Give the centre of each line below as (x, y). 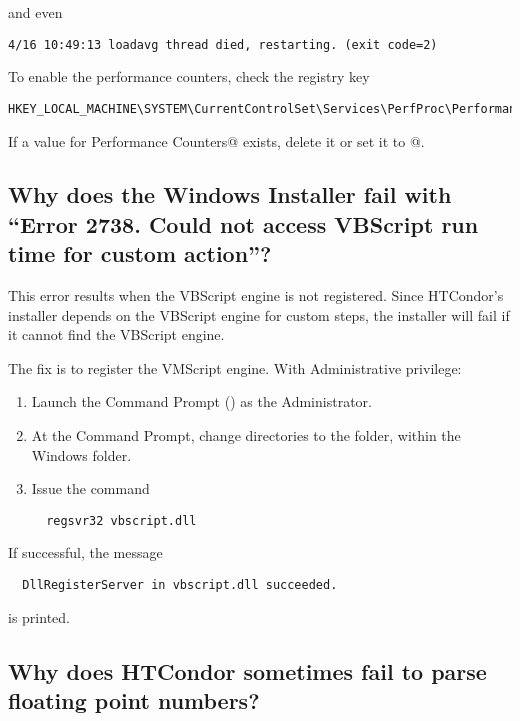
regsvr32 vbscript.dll (121, 520)
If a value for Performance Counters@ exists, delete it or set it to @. (216, 140)
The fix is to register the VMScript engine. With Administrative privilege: (235, 367)
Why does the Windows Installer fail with (230, 194)
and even (35, 12)
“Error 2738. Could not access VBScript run (243, 223)
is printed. (39, 616)
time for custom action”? (140, 253)
